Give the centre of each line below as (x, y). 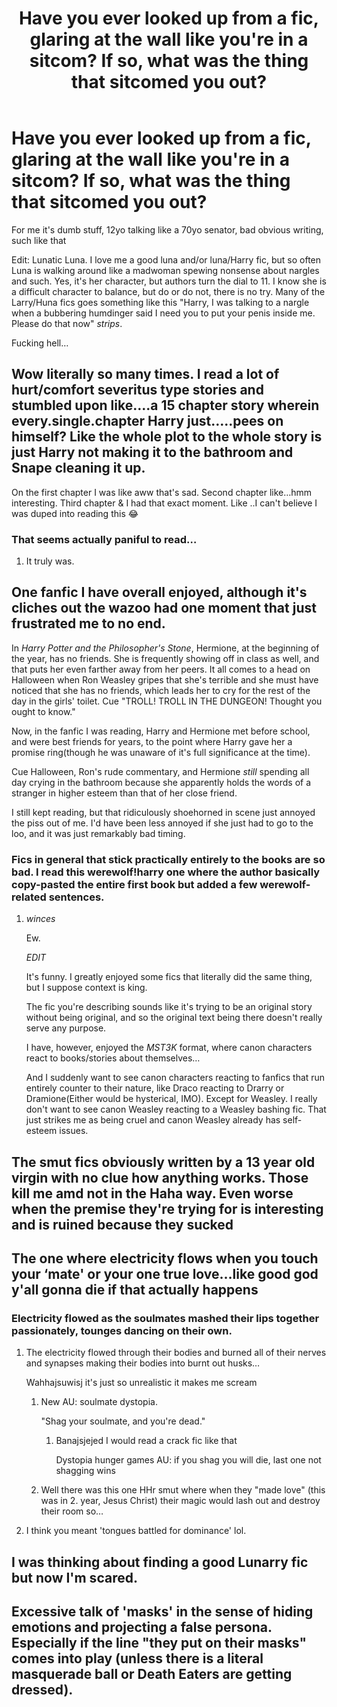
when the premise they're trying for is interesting (167, 1208)
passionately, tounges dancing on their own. (122, 1330)
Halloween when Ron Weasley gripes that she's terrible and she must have (165, 679)
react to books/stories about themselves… (113, 1058)
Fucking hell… (40, 343)
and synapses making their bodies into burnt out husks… (143, 1363)
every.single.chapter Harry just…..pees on (147, 421)
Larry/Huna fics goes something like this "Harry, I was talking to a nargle (160, 302)
